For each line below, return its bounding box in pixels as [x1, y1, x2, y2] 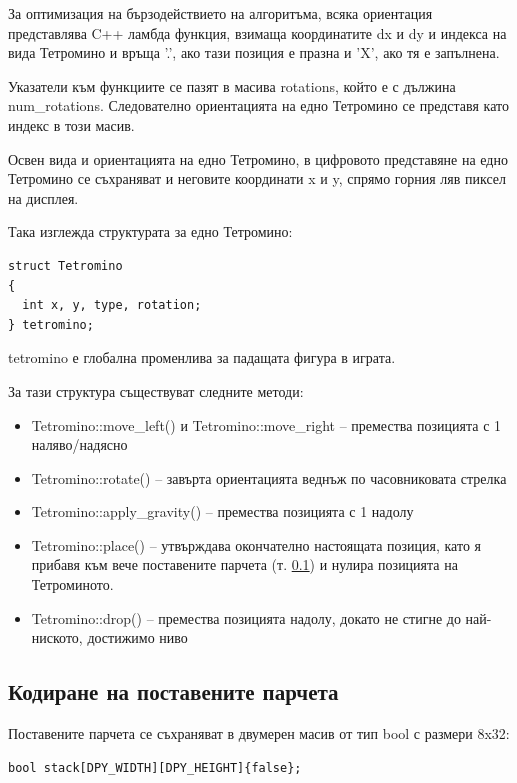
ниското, [31, 627, 83, 648]
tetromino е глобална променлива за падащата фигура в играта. [8, 347, 396, 368]
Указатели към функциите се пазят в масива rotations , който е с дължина [8, 75, 456, 96]
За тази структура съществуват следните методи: [8, 380, 304, 401]
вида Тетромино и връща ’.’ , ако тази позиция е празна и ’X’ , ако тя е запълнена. [8, 42, 500, 63]
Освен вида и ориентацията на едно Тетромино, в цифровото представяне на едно [8, 148, 508, 169]
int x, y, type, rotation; [22, 298, 202, 313]
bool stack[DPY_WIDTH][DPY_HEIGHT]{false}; [8, 760, 302, 775]
